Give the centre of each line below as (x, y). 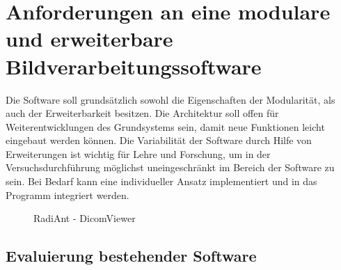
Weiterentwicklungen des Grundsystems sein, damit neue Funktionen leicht (165, 126)
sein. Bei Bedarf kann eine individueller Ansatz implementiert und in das (161, 181)
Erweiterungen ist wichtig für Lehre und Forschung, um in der (138, 153)
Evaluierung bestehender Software (131, 256)
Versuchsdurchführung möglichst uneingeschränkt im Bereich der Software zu (170, 167)
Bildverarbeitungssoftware (134, 66)
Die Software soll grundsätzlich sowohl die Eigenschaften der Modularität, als (170, 99)
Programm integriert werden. (68, 194)
